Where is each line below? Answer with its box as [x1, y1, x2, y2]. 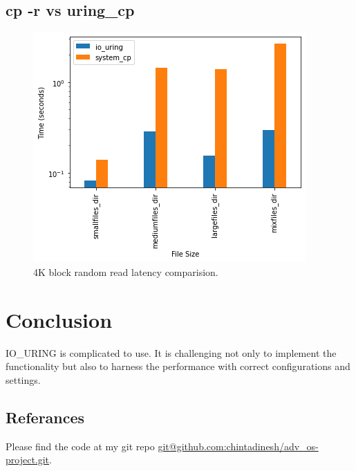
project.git [6, 452, 50, 467]
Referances [6, 406, 85, 427]
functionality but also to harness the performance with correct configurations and [6, 359, 350, 373]
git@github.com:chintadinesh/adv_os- [158, 438, 319, 453]
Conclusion [6, 305, 113, 333]
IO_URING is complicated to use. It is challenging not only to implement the [6, 345, 337, 360]
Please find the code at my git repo [6, 438, 155, 453]
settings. [6, 372, 41, 387]
